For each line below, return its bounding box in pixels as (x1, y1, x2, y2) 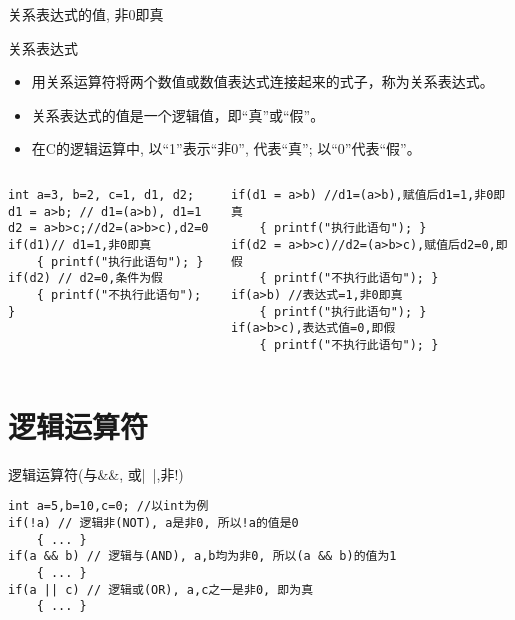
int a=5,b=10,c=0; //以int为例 (8, 499, 209, 514)
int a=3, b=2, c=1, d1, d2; (8, 187, 195, 202)
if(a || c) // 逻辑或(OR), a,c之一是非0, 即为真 (8, 582, 314, 597)
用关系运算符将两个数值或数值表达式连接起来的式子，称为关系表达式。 (31, 71, 494, 92)
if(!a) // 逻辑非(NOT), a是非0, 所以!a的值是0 (8, 515, 299, 530)
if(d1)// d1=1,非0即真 (8, 237, 152, 252)
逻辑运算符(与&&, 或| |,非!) (8, 463, 184, 484)
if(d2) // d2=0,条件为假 (8, 271, 163, 286)
